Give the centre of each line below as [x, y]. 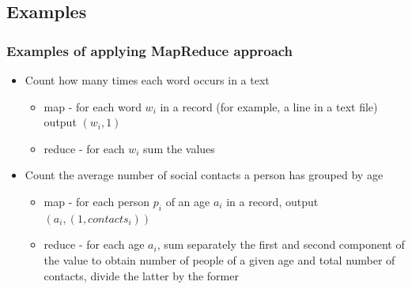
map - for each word [93, 106]
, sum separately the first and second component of [281, 244]
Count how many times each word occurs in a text [147, 80]
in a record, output [272, 201]
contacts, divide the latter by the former [141, 275]
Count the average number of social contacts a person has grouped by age [204, 175]
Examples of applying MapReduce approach [150, 50]
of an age [188, 201]
